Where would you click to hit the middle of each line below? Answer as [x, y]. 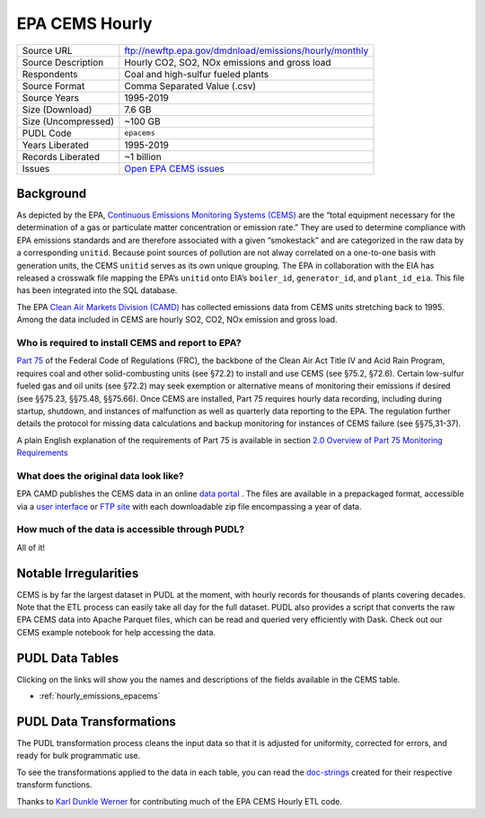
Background [52, 193]
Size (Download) [57, 110]
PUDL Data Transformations [97, 721]
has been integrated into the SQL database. [97, 290]
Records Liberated [61, 156]
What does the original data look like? [100, 476]
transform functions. [55, 785]
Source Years [51, 97]
